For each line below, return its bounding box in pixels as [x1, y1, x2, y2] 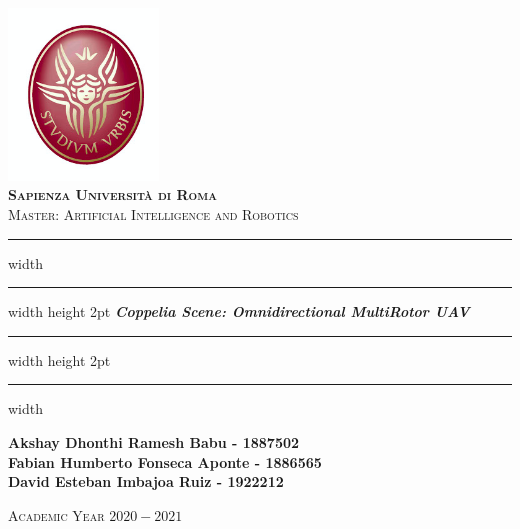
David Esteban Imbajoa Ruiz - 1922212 [8, 471, 284, 492]
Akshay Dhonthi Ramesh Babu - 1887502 [8, 432, 300, 452]
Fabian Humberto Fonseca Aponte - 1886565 [8, 451, 322, 472]
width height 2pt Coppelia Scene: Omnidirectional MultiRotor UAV [8, 301, 470, 322]
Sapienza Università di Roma [8, 184, 217, 205]
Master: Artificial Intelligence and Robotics [8, 204, 299, 225]
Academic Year [8, 504, 105, 525]
